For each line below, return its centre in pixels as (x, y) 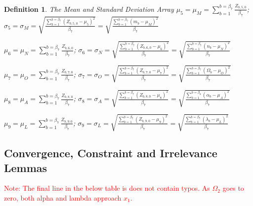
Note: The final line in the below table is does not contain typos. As (107, 188)
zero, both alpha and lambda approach (63, 197)
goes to (233, 188)
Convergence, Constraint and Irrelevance (111, 153)
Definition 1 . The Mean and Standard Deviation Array (89, 9)
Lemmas (26, 167)
